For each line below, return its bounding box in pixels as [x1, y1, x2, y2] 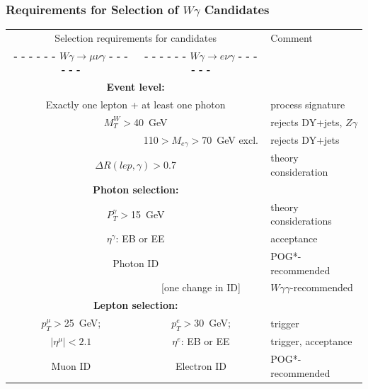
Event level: [106, 79, 165, 94]
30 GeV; [194, 315, 231, 330]
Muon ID [51, 358, 91, 373]
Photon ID [113, 255, 159, 270]
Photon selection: [92, 181, 179, 196]
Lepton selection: [93, 298, 178, 312]
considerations [270, 213, 332, 228]
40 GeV [134, 114, 168, 129]
